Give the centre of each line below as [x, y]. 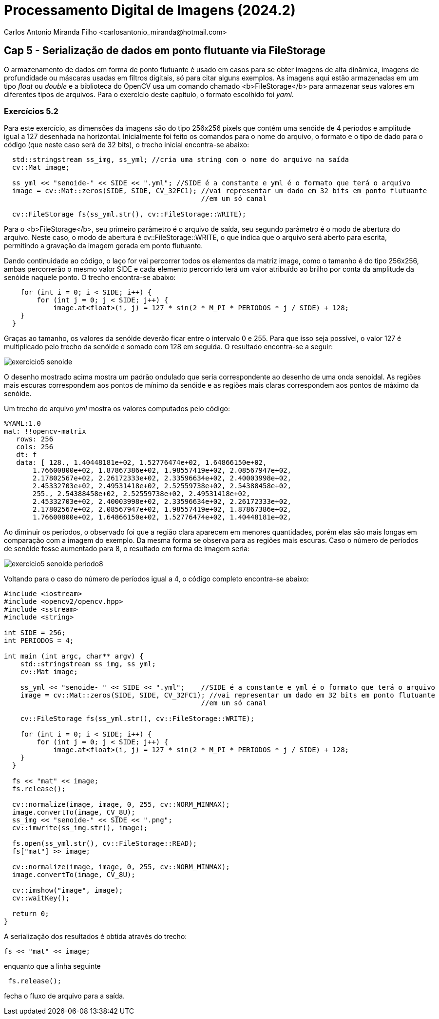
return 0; [30, 914]
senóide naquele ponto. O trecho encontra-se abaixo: [90, 278]
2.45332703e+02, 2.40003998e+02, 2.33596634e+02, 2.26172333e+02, [162, 502]
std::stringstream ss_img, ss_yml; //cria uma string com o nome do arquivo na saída [181, 160]
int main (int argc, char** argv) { [74, 656]
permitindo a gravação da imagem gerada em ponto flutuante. [104, 246]
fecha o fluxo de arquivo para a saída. [65, 996]
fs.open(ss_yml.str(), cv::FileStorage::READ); [105, 844]
